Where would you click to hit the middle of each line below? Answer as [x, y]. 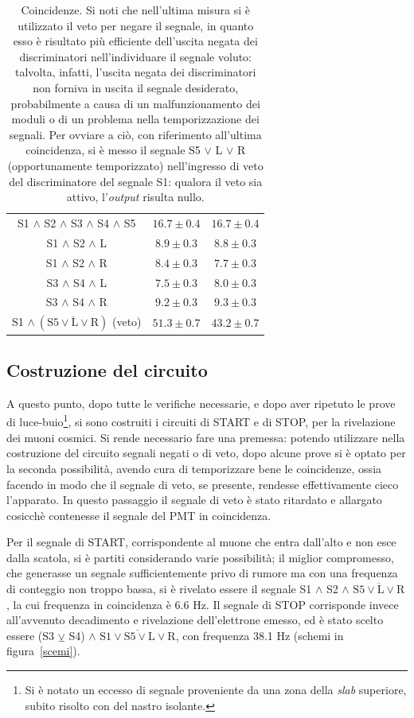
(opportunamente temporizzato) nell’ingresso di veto [135, 165]
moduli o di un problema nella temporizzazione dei [135, 119]
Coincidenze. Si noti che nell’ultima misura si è [135, 10]
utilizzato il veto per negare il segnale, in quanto [136, 25]
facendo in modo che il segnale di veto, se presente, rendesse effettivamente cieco [203, 484]
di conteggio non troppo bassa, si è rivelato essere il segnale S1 [159, 589]
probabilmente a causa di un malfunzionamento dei [135, 103]
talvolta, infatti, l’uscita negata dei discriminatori [135, 72]
